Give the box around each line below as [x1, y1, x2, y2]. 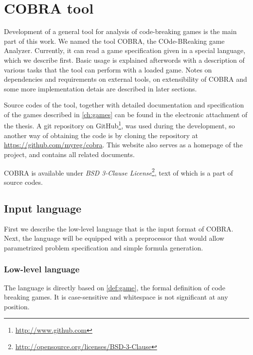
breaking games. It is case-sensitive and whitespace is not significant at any [4, 292, 228, 302]
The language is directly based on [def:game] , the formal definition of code [4, 282, 225, 292]
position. [4, 301, 30, 311]
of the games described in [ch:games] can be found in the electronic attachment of [4, 109, 248, 119]
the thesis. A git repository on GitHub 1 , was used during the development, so [4, 119, 235, 131]
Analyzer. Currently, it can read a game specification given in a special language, [4, 45, 246, 55]
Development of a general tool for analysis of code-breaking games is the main [4, 26, 237, 36]
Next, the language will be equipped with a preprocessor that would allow [4, 233, 224, 243]
